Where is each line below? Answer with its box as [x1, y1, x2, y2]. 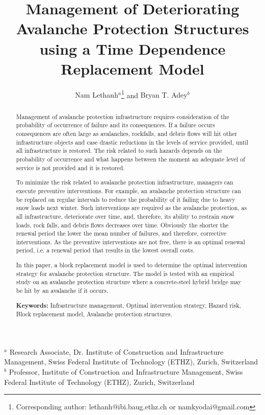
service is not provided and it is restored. [16, 163, 125, 172]
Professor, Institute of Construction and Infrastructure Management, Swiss [9, 366, 243, 377]
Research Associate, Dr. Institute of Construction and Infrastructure [9, 346, 224, 357]
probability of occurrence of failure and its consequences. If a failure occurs [16, 121, 215, 129]
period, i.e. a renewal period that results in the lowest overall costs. [16, 246, 195, 255]
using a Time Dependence [39, 38, 226, 59]
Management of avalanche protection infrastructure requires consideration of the [16, 112, 229, 121]
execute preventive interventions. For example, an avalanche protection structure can [16, 186, 241, 195]
